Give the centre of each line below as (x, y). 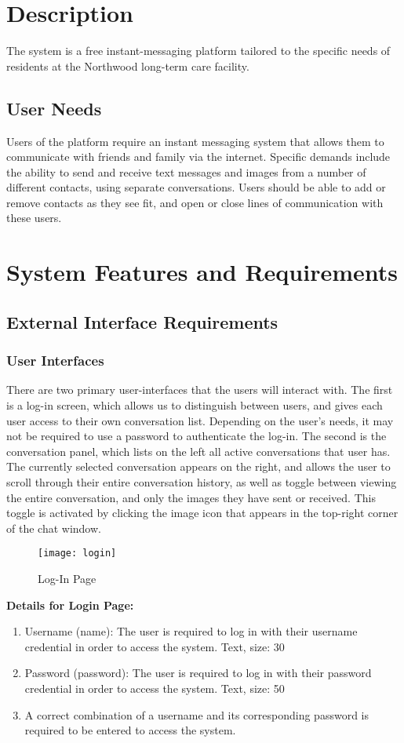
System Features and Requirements (202, 272)
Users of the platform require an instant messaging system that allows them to (195, 141)
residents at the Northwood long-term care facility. (128, 66)
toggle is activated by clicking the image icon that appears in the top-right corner (202, 513)
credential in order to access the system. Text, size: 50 (155, 688)
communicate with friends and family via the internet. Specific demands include (198, 157)
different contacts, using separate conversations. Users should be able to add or (196, 187)
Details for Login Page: (70, 605)
